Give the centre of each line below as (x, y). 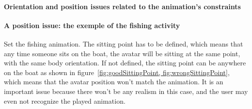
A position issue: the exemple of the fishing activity (92, 25)
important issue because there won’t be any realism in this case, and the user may (126, 91)
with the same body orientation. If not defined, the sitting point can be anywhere (125, 63)
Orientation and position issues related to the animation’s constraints (122, 6)
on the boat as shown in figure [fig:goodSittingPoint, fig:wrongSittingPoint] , (117, 72)
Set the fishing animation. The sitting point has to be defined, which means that (124, 43)
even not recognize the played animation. (65, 101)
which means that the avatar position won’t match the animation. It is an (114, 82)
